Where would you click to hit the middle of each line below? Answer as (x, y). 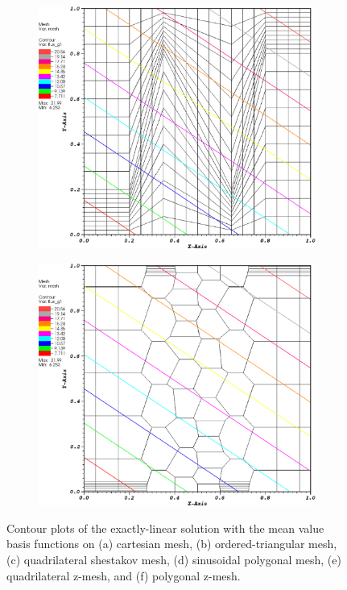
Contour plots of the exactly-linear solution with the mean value (165, 528)
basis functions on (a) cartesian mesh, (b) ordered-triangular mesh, (172, 544)
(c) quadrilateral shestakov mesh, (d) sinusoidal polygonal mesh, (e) (174, 560)
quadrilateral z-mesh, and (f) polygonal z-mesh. (124, 575)
